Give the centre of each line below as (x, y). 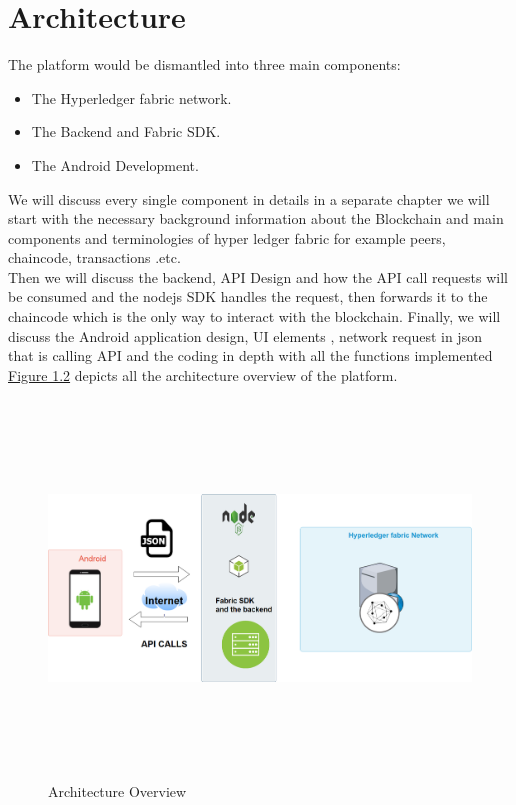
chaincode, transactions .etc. (94, 257)
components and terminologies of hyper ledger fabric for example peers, (227, 237)
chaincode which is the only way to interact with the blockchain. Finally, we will (254, 316)
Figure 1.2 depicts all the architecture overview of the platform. (203, 374)
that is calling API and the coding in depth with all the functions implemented (250, 355)
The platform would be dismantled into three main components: (204, 64)
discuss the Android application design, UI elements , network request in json (245, 335)
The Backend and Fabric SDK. (126, 131)
